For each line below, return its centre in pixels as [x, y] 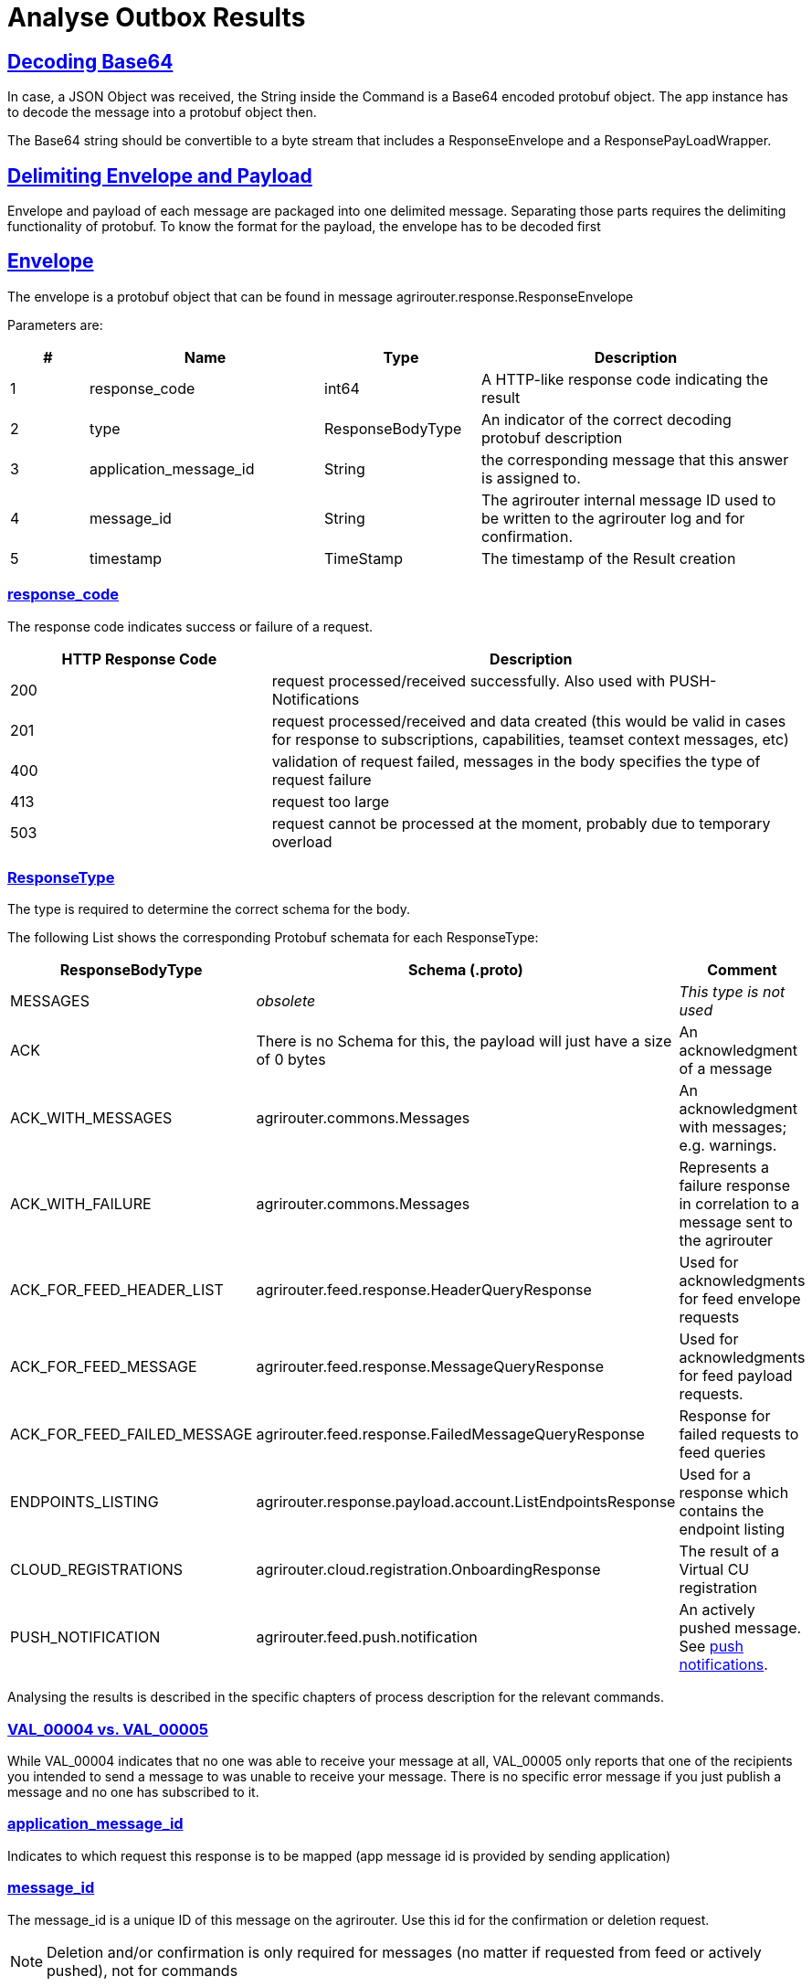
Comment [742, 970]
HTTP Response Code [139, 659]
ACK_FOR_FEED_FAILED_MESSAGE [132, 1434]
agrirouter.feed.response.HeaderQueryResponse [424, 1290]
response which [734, 1493]
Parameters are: [55, 324]
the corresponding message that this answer [635, 459]
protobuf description [552, 437]
